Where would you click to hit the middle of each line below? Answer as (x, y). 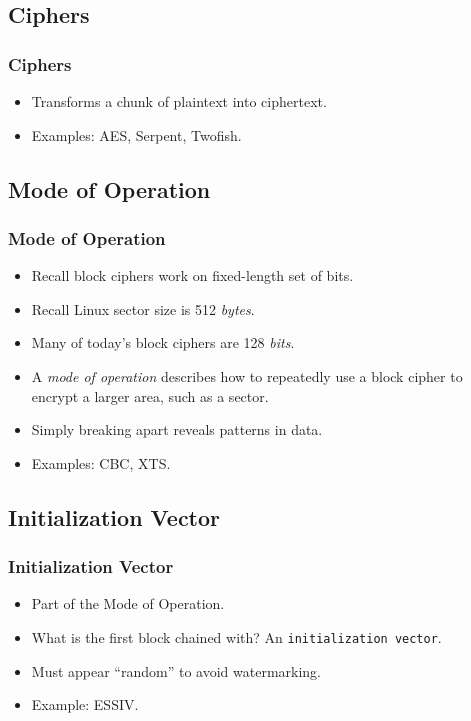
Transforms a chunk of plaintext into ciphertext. (179, 101)
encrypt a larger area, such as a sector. (150, 395)
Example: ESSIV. (85, 704)
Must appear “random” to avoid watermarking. (176, 670)
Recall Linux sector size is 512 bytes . (143, 308)
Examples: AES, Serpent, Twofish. (136, 134)
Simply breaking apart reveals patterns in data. (177, 429)
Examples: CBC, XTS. (101, 462)
